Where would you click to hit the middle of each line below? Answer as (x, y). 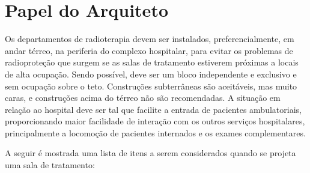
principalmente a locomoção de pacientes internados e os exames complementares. (155, 132)
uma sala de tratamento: (50, 165)
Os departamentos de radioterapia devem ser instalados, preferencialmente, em (150, 39)
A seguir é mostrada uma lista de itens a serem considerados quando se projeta (150, 153)
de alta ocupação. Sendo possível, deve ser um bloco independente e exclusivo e (151, 74)
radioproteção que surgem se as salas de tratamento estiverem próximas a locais (152, 62)
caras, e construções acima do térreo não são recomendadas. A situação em (143, 98)
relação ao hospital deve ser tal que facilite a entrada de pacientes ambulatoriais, (153, 109)
